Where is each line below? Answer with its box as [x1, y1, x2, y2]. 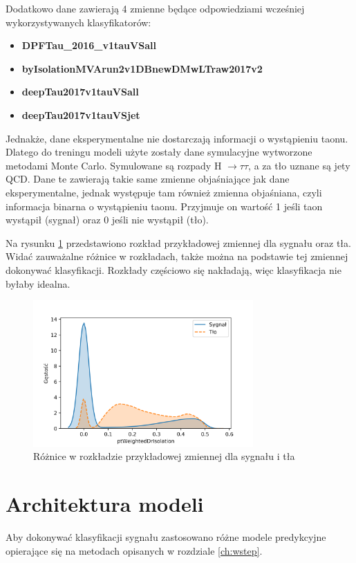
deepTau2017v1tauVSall [21, 84, 139, 99]
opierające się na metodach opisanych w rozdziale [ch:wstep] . [6, 543, 263, 557]
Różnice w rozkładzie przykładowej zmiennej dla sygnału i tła [33, 449, 295, 463]
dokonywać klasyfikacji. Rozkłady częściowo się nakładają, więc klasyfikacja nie [6, 262, 341, 277]
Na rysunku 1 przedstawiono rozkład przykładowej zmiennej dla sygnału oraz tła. [6, 235, 351, 250]
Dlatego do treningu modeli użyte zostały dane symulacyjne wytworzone [6, 145, 312, 159]
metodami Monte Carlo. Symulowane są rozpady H [6, 158, 222, 172]
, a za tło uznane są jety [248, 158, 350, 172]
